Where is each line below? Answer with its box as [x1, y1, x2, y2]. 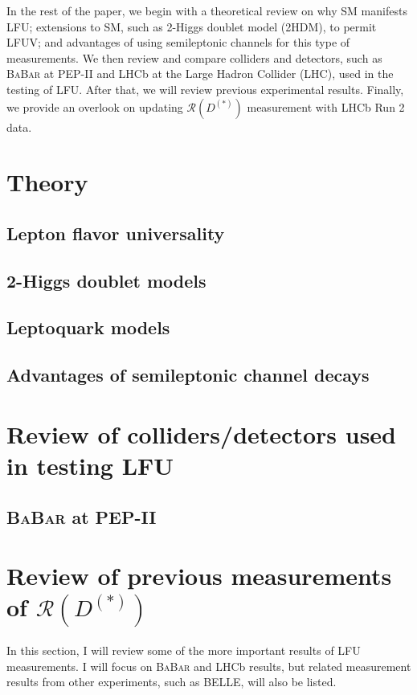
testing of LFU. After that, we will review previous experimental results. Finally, [6, 80, 404, 97]
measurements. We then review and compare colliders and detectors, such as [6, 49, 382, 66]
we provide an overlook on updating [6, 98, 183, 115]
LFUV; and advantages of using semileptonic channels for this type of [6, 34, 350, 51]
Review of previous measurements [6, 559, 392, 592]
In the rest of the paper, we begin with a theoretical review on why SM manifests [6, 2, 407, 18]
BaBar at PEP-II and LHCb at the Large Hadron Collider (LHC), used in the [6, 65, 394, 82]
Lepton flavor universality [6, 220, 225, 245]
